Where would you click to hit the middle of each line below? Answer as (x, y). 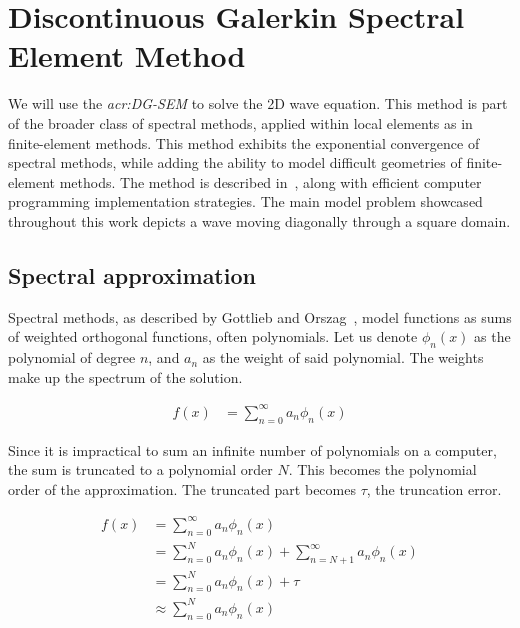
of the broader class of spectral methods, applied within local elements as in (240, 122)
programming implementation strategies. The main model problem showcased (245, 201)
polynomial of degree (72, 357)
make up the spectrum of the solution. (125, 376)
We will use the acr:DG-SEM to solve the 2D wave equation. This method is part (258, 103)
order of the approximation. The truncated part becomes (182, 488)
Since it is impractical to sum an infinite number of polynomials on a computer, (252, 449)
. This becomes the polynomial (382, 469)
